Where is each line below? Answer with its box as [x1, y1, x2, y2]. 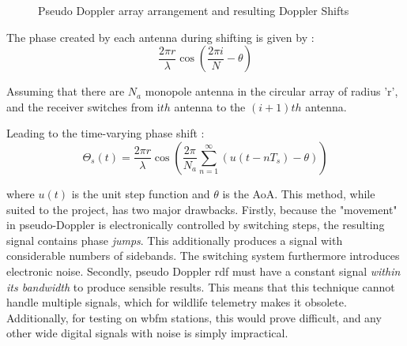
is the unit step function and [71, 185, 210, 201]
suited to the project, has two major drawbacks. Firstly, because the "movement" [6, 201, 398, 217]
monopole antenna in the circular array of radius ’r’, [145, 83, 398, 100]
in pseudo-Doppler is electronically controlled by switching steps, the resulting [6, 216, 385, 233]
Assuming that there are [6, 83, 125, 100]
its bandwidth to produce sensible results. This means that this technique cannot [6, 278, 395, 295]
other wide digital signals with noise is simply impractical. [6, 325, 288, 341]
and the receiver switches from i [6, 98, 160, 115]
